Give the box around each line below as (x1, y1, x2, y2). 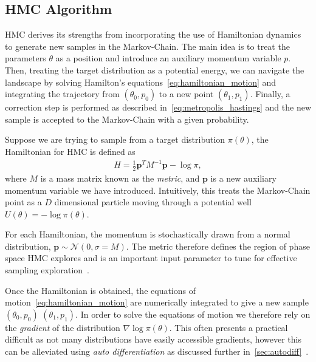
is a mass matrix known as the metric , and (40, 171, 200, 184)
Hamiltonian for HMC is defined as (5, 145, 136, 157)
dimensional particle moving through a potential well (54, 196, 252, 208)
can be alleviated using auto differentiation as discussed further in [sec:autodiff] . (5, 345, 309, 358)
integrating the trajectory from (5, 87, 120, 100)
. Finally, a (250, 87, 290, 100)
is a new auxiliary (210, 171, 276, 184)
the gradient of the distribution (5, 321, 120, 333)
